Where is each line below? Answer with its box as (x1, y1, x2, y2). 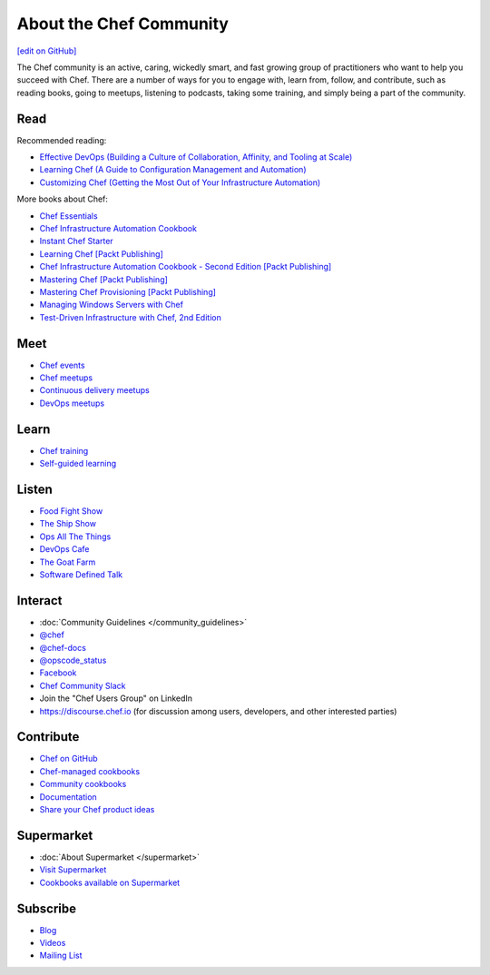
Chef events (39, 359, 85, 370)
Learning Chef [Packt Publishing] (39, 248, 163, 259)
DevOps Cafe (39, 544, 90, 555)
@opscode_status (39, 655, 107, 666)
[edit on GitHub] (16, 45, 77, 56)
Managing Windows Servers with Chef (39, 300, 183, 310)
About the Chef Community (16, 14, 229, 34)
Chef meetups (39, 372, 93, 383)
